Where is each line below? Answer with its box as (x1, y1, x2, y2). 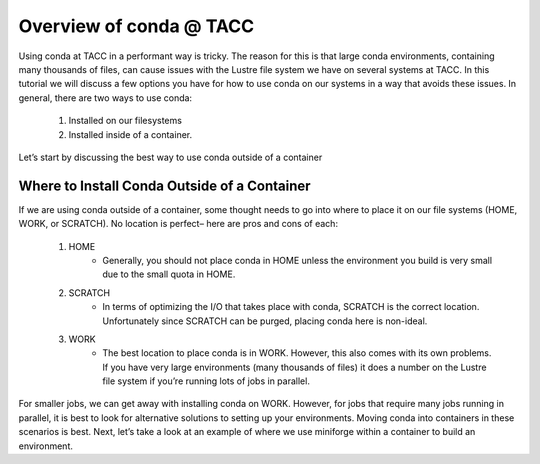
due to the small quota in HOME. (102, 268, 236, 280)
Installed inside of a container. (68, 128, 193, 140)
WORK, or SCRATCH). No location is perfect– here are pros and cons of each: (18, 218, 339, 230)
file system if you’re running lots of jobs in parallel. (102, 375, 310, 387)
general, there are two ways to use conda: (18, 91, 193, 104)
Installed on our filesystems (68, 115, 182, 127)
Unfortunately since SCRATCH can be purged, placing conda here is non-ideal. (102, 315, 428, 327)
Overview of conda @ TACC (18, 15, 255, 37)
